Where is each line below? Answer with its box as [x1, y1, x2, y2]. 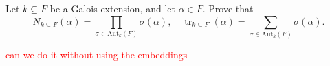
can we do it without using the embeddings [5, 47, 188, 61]
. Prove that [202, 1, 254, 15]
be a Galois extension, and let [49, 1, 175, 15]
